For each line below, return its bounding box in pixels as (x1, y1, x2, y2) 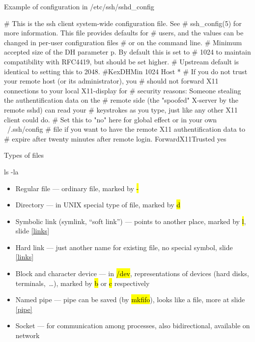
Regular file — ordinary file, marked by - (15, 183, 139, 193)
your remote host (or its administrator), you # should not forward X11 (4, 76, 219, 86)
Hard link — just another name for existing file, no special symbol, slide (15, 242, 233, 252)
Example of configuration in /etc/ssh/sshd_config (4, 1, 154, 11)
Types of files (4, 150, 44, 160)
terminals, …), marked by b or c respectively (15, 278, 150, 288)
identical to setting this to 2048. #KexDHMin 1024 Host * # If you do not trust (4, 66, 248, 76)
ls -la (4, 166, 19, 176)
